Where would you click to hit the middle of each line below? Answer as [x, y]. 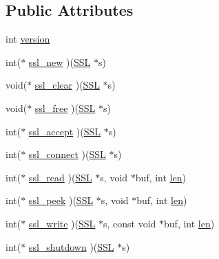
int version [28, 39]
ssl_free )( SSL [65, 108]
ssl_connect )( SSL [67, 154]
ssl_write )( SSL [62, 223]
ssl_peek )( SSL [61, 200]
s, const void [130, 223]
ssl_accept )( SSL [65, 131]
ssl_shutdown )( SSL [71, 246]
